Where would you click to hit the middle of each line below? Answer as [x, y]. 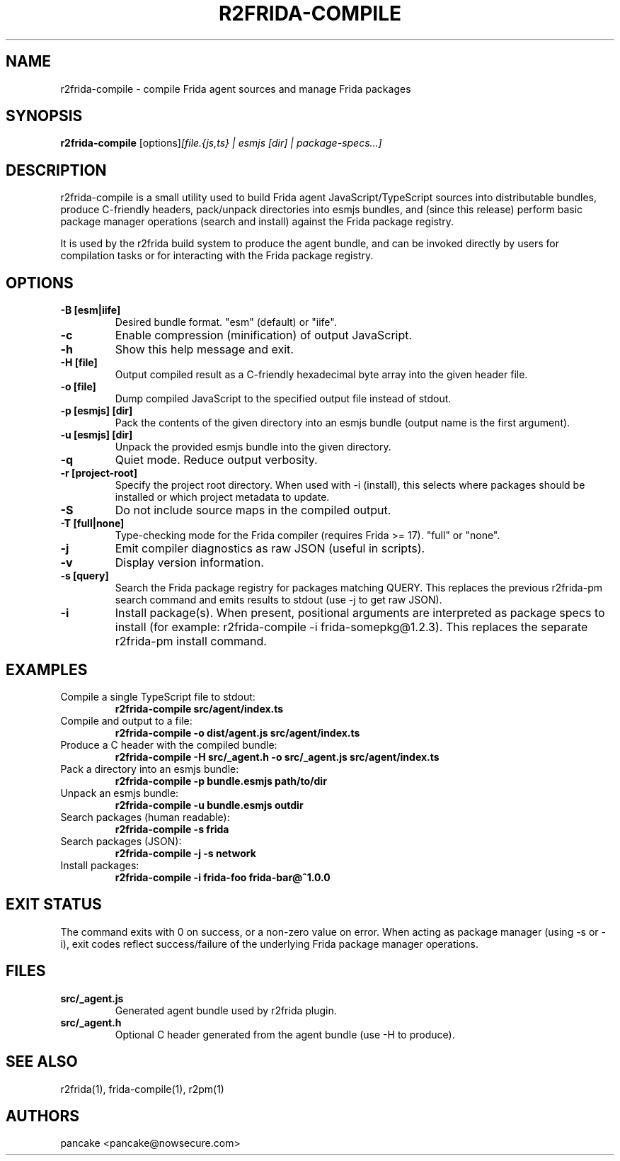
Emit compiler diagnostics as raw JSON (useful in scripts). [270, 549]
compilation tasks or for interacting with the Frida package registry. [217, 256]
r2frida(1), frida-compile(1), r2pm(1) [142, 1089]
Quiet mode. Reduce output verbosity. [216, 460]
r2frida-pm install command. [191, 641]
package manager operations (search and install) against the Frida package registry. [257, 222]
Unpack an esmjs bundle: [120, 793]
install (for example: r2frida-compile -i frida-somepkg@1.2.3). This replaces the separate [351, 627]
